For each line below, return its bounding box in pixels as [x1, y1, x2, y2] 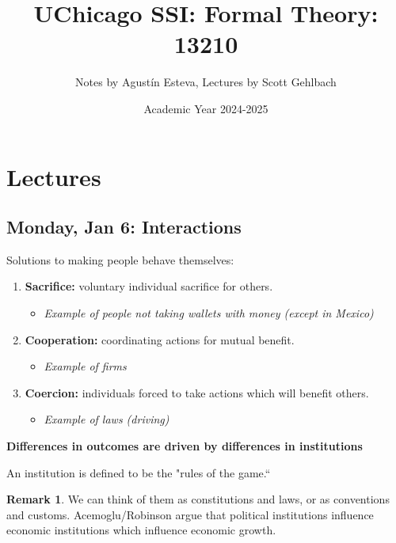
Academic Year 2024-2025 [143, 100, 268, 116]
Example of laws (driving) [44, 411, 169, 427]
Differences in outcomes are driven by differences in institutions [6, 438, 363, 454]
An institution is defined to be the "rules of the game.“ [6, 464, 271, 480]
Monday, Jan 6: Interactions [6, 215, 242, 239]
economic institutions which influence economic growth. [6, 522, 276, 538]
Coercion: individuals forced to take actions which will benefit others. [25, 384, 369, 401]
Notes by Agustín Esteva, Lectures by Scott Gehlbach [75, 74, 337, 90]
